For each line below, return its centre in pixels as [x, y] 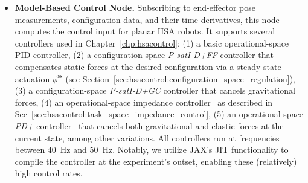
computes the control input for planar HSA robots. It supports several [145, 31]
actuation [32, 78]
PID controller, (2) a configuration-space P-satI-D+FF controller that [144, 55]
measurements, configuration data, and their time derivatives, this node [147, 19]
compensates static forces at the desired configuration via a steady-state [148, 66]
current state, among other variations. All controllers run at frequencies [147, 137]
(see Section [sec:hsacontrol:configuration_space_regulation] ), [180, 78]
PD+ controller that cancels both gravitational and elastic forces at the [149, 125]
